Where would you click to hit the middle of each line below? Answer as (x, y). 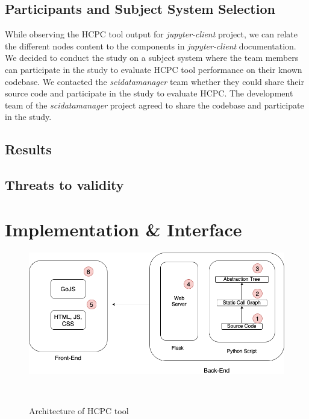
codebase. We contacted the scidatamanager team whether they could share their (154, 81)
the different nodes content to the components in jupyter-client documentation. (151, 46)
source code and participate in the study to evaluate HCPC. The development (149, 93)
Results (28, 149)
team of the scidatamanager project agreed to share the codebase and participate (154, 105)
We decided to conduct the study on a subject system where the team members (152, 58)
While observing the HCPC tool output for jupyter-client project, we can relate (151, 34)
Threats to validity (64, 185)
